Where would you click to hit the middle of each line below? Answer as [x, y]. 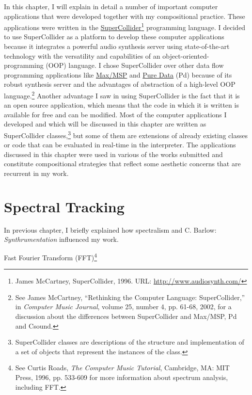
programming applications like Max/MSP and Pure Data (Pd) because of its [118, 74]
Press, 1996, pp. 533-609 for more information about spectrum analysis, [122, 377]
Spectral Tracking [64, 206]
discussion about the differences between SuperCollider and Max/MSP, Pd [126, 316]
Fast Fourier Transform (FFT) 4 [51, 256]
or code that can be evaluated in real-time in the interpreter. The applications [120, 145]
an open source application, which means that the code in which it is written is [121, 105]
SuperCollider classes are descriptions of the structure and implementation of [130, 342]
